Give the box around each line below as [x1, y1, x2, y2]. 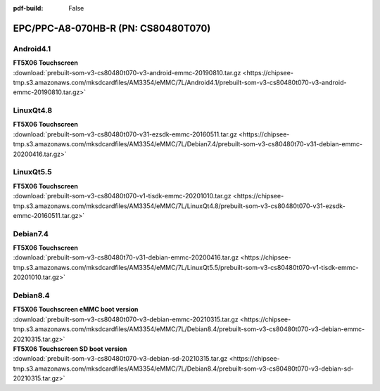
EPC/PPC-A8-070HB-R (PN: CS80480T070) [13, 22, 211, 34]
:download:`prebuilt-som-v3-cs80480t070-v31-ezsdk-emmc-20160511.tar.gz [13, 130, 237, 139]
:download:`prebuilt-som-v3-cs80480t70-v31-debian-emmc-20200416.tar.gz [13, 253, 239, 262]
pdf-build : [13, 4, 44, 12]
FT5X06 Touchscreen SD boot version [13, 345, 127, 353]
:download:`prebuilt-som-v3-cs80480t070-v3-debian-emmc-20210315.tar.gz [13, 315, 239, 323]
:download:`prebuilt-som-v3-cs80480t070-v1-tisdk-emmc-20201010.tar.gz [13, 192, 232, 200]
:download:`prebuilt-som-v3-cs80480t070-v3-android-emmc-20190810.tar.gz [13, 68, 241, 77]
